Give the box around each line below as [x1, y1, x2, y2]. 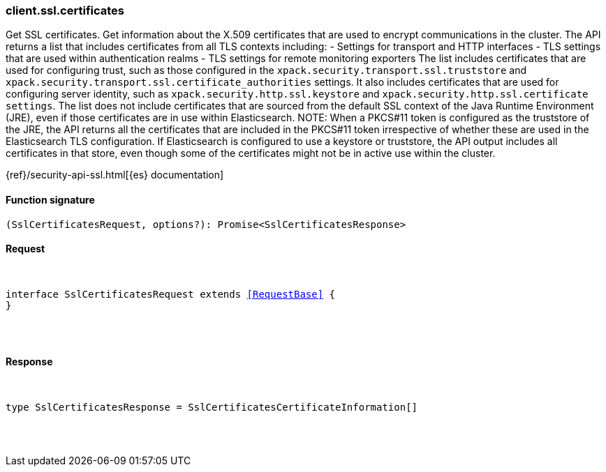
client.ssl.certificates [6, 3, 124, 17]
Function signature [6, 193, 95, 206]
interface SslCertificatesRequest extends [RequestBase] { [6, 288, 336, 300]
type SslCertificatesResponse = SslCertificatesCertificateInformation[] [6, 402, 418, 413]
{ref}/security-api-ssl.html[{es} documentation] [6, 169, 224, 181]
